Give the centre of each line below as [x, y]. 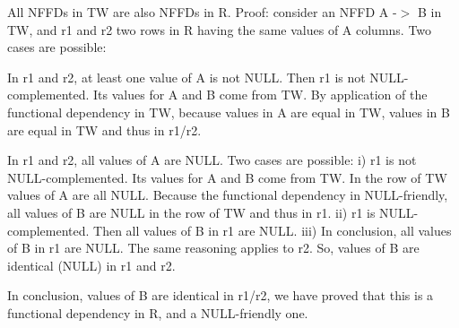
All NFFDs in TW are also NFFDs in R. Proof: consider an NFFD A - [202, 12]
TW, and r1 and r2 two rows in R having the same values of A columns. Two [220, 29]
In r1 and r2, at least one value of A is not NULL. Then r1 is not [186, 77]
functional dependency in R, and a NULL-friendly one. [158, 312]
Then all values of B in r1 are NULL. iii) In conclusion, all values [273, 230]
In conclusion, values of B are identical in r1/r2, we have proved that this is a [221, 295]
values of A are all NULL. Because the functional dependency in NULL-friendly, [228, 195]
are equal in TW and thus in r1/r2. [104, 129]
